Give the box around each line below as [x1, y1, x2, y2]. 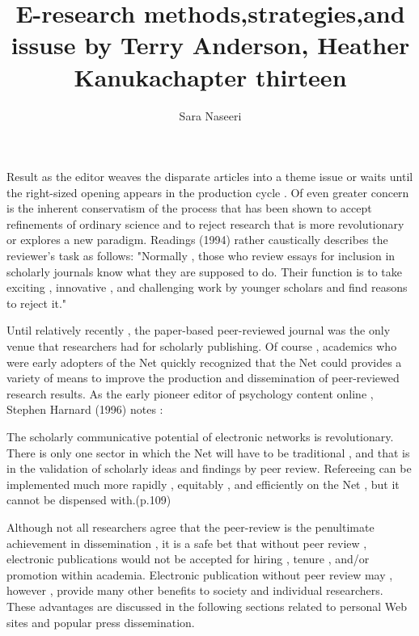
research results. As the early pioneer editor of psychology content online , [6, 385, 374, 402]
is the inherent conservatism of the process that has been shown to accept [6, 200, 372, 217]
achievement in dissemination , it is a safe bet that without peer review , [6, 534, 367, 551]
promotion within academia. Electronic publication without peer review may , [6, 566, 393, 583]
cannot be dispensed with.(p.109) [6, 491, 171, 508]
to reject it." [6, 294, 67, 311]
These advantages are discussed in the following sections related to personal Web [6, 597, 407, 614]
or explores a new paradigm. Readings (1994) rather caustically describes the [6, 231, 388, 248]
